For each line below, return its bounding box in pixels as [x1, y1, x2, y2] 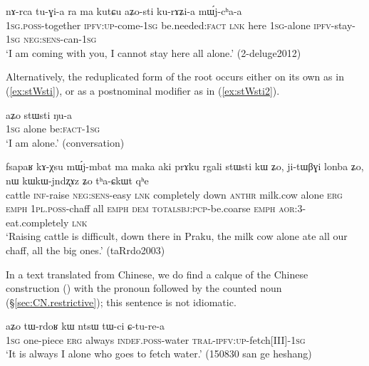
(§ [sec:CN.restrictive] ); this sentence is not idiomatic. [6, 294, 237, 309]
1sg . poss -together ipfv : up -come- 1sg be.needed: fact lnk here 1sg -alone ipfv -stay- [6, 17, 356, 32]
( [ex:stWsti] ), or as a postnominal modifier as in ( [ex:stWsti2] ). [6, 83, 280, 98]
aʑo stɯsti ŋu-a [6, 107, 73, 122]
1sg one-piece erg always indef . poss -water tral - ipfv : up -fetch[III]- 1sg [6, 332, 306, 347]
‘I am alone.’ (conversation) [6, 135, 125, 150]
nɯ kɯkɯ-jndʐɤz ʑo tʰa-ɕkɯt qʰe [6, 172, 149, 187]
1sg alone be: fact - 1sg [6, 121, 100, 136]
